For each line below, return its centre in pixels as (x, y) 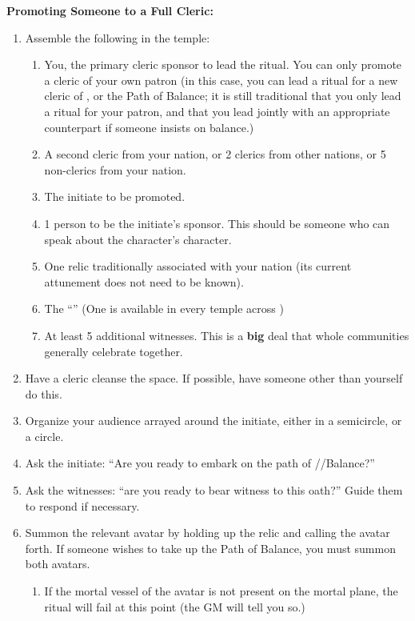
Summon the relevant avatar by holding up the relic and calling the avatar (207, 533)
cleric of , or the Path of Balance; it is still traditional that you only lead (223, 96)
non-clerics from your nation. (115, 169)
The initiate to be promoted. (115, 196)
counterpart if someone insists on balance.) (149, 127)
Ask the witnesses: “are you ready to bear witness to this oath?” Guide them (214, 490)
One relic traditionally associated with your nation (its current (198, 266)
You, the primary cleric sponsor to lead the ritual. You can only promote (223, 64)
